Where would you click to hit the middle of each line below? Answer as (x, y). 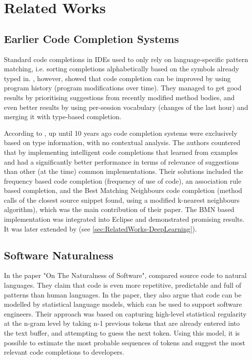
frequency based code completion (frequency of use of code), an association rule (123, 180)
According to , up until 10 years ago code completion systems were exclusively (121, 133)
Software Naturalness (59, 255)
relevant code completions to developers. (64, 352)
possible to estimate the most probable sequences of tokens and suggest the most (125, 342)
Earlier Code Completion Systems (92, 38)
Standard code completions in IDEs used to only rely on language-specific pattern (126, 59)
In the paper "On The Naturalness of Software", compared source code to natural (125, 275)
